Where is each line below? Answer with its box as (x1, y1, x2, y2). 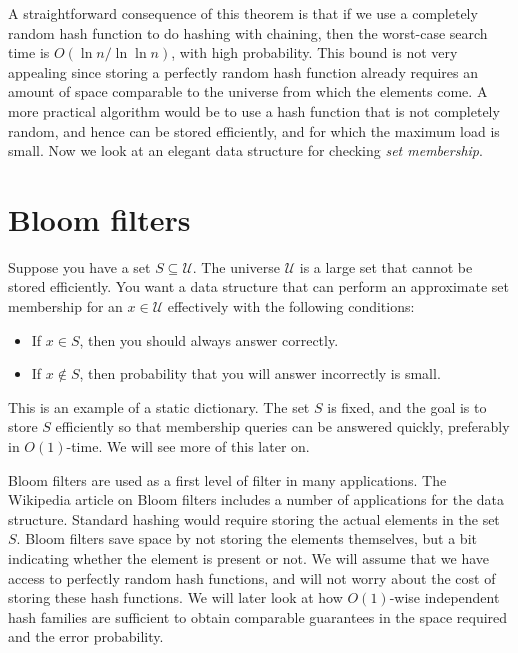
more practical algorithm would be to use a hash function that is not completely (8, 100, 500, 121)
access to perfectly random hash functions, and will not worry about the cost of (8, 567, 496, 588)
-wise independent (389, 587, 500, 608)
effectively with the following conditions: (167, 296, 415, 317)
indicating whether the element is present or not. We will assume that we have (8, 548, 490, 568)
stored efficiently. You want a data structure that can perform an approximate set (8, 276, 509, 297)
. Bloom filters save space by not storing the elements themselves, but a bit (16, 528, 477, 549)
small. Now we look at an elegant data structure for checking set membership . (8, 140, 483, 161)
